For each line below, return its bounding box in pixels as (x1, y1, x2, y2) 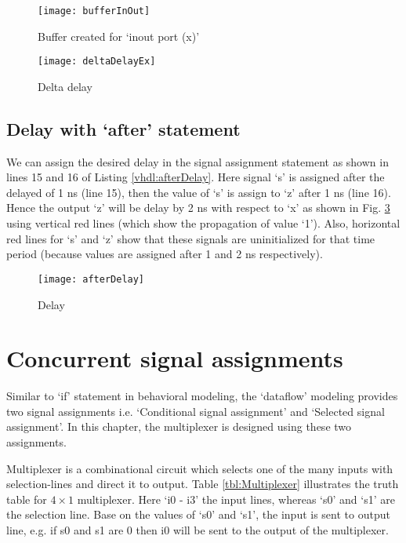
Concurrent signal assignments (6, 342, 343, 374)
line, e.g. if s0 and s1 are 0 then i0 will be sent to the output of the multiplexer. (6, 521, 389, 538)
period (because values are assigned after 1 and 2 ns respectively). (6, 246, 323, 262)
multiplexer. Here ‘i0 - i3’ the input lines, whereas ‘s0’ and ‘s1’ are (77, 490, 395, 507)
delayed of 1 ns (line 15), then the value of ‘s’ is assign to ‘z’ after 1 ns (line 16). (6, 184, 391, 200)
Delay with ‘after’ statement (6, 116, 241, 140)
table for (6, 490, 47, 507)
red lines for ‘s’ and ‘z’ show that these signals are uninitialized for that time (6, 230, 375, 246)
